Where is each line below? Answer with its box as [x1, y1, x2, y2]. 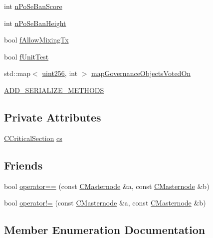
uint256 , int [42, 68, 78, 78]
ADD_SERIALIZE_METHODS [4, 84, 104, 95]
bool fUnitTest [4, 51, 49, 61]
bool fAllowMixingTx [4, 34, 69, 45]
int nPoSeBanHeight [4, 17, 66, 28]
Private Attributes [4, 109, 101, 124]
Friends [4, 157, 43, 172]
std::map [4, 68, 30, 78]
